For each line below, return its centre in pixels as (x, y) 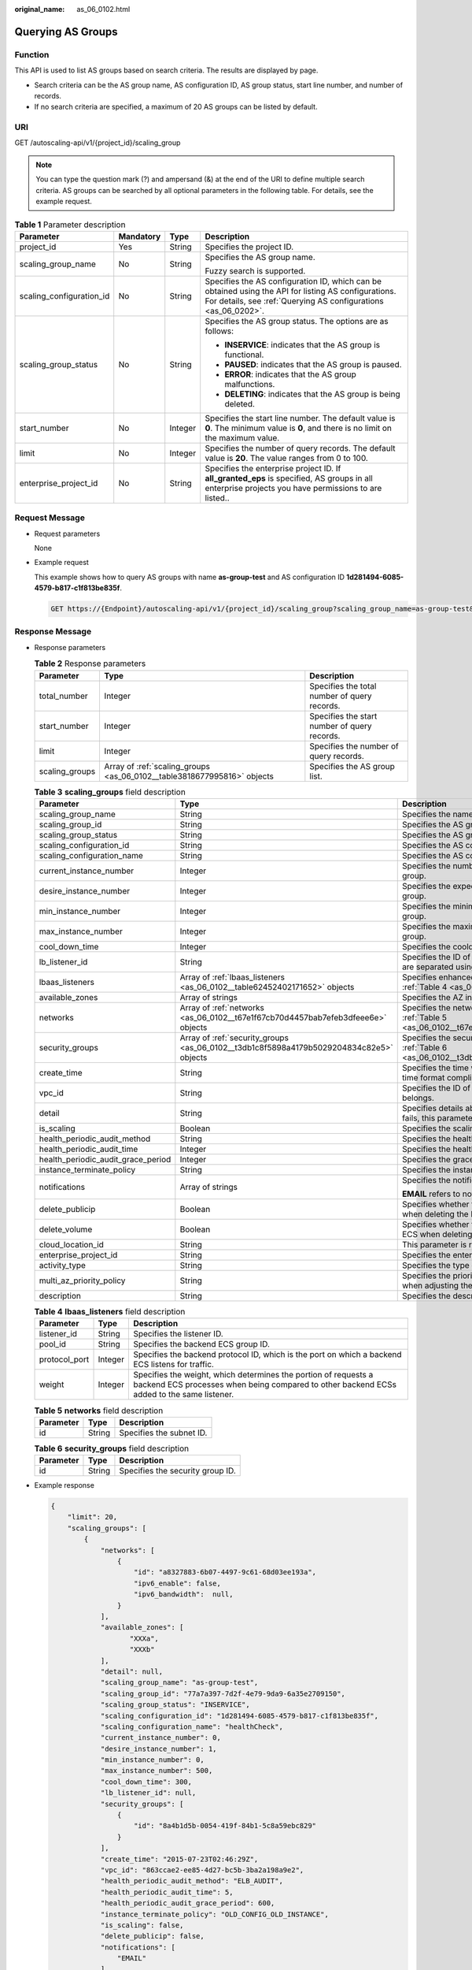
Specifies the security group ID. (177, 1471)
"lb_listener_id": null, (148, 1793)
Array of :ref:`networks (222, 1007)
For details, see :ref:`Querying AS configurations (295, 301)
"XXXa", (144, 1638)
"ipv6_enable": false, (178, 1583)
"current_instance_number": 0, (161, 1738)
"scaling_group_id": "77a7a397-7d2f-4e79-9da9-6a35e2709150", (223, 1693)
